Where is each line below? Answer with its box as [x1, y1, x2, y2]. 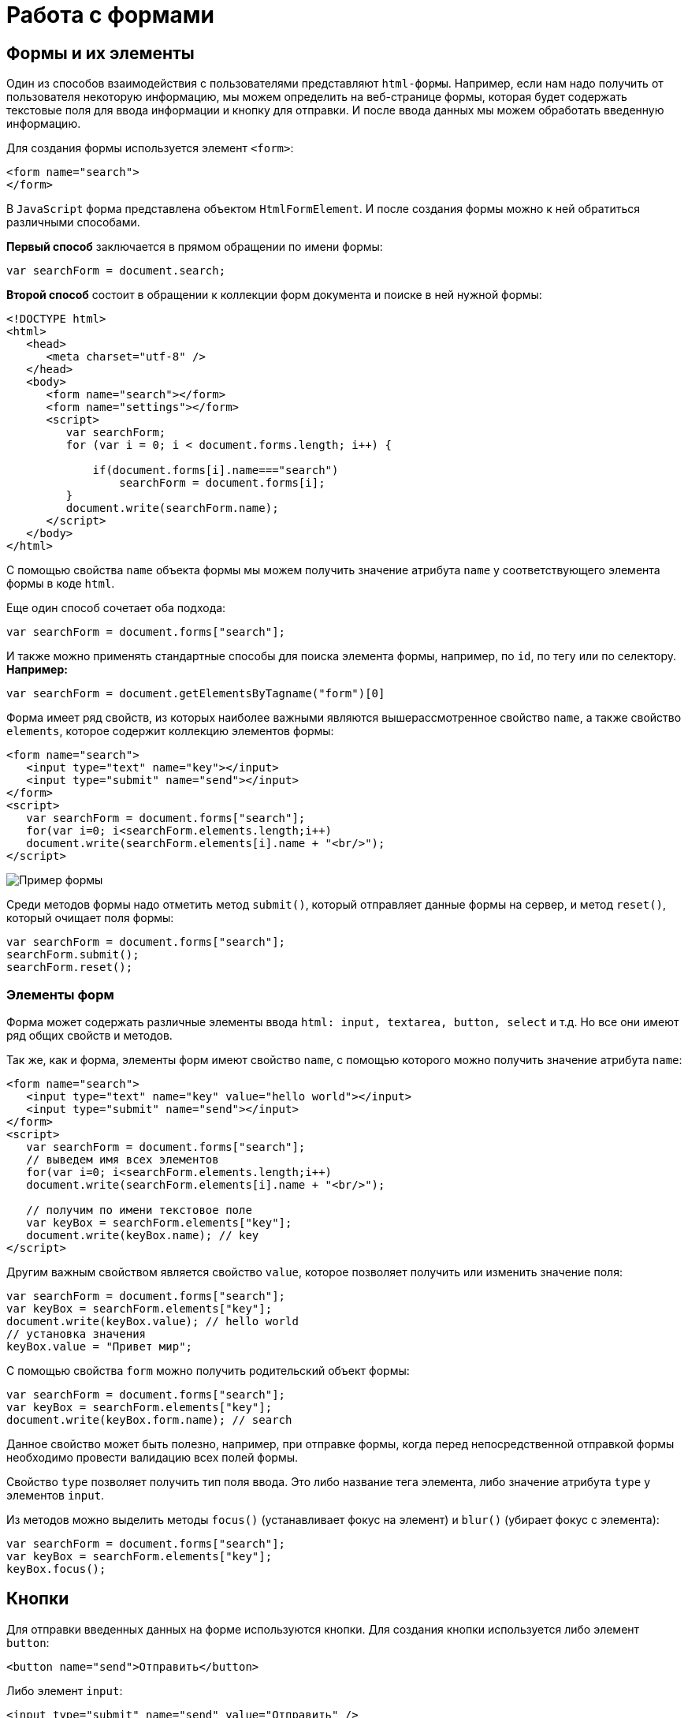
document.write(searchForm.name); [65, 502, 279, 515]
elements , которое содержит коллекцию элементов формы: [6, 724, 334, 738]
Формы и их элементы [6, 43, 195, 63]
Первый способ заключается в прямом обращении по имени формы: [6, 240, 383, 254]
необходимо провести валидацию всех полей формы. [6, 1450, 299, 1464]
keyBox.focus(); [6, 1562, 106, 1575]
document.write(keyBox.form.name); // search [6, 1413, 292, 1426]
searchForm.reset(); [6, 961, 133, 974]
